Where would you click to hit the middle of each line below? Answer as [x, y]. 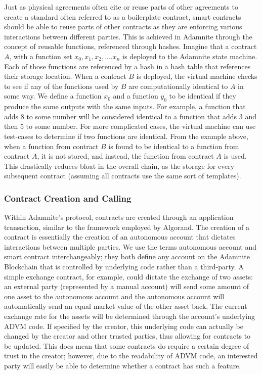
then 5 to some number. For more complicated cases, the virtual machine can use [130, 126]
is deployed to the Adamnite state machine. [190, 56]
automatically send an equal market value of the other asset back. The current [126, 306]
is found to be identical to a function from [174, 146]
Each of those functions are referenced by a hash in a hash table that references [127, 66]
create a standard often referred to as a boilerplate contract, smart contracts [123, 16]
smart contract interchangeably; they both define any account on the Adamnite [127, 256]
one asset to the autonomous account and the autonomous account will [114, 296]
